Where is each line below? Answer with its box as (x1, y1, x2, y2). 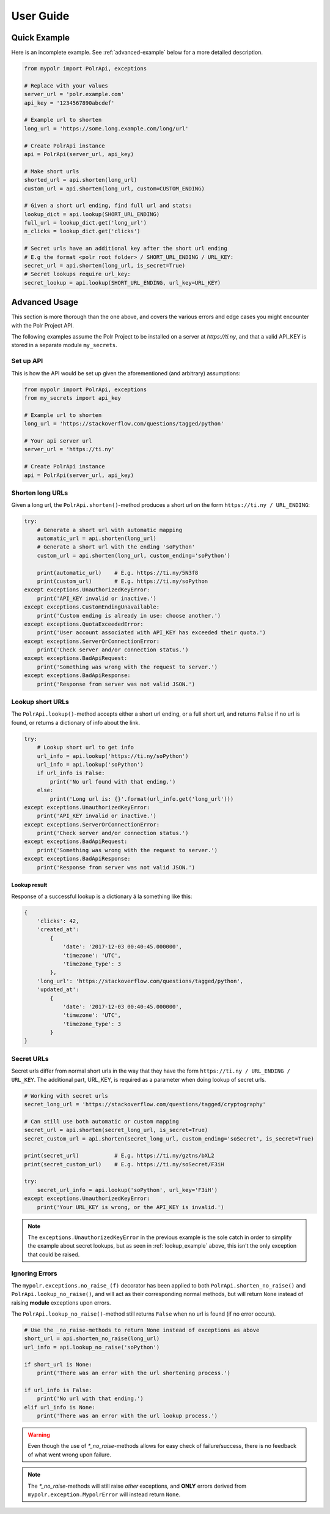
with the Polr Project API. (11, 321, 75, 329)
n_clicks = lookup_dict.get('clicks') (24, 228, 141, 235)
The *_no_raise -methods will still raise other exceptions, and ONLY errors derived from (28, 1482, 247, 1490)
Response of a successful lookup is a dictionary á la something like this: (11, 893, 193, 900)
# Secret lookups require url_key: (24, 271, 131, 278)
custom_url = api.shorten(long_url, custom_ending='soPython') (37, 552, 231, 559)
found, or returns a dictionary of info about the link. (11, 719, 141, 726)
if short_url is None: (24, 1361, 92, 1368)
